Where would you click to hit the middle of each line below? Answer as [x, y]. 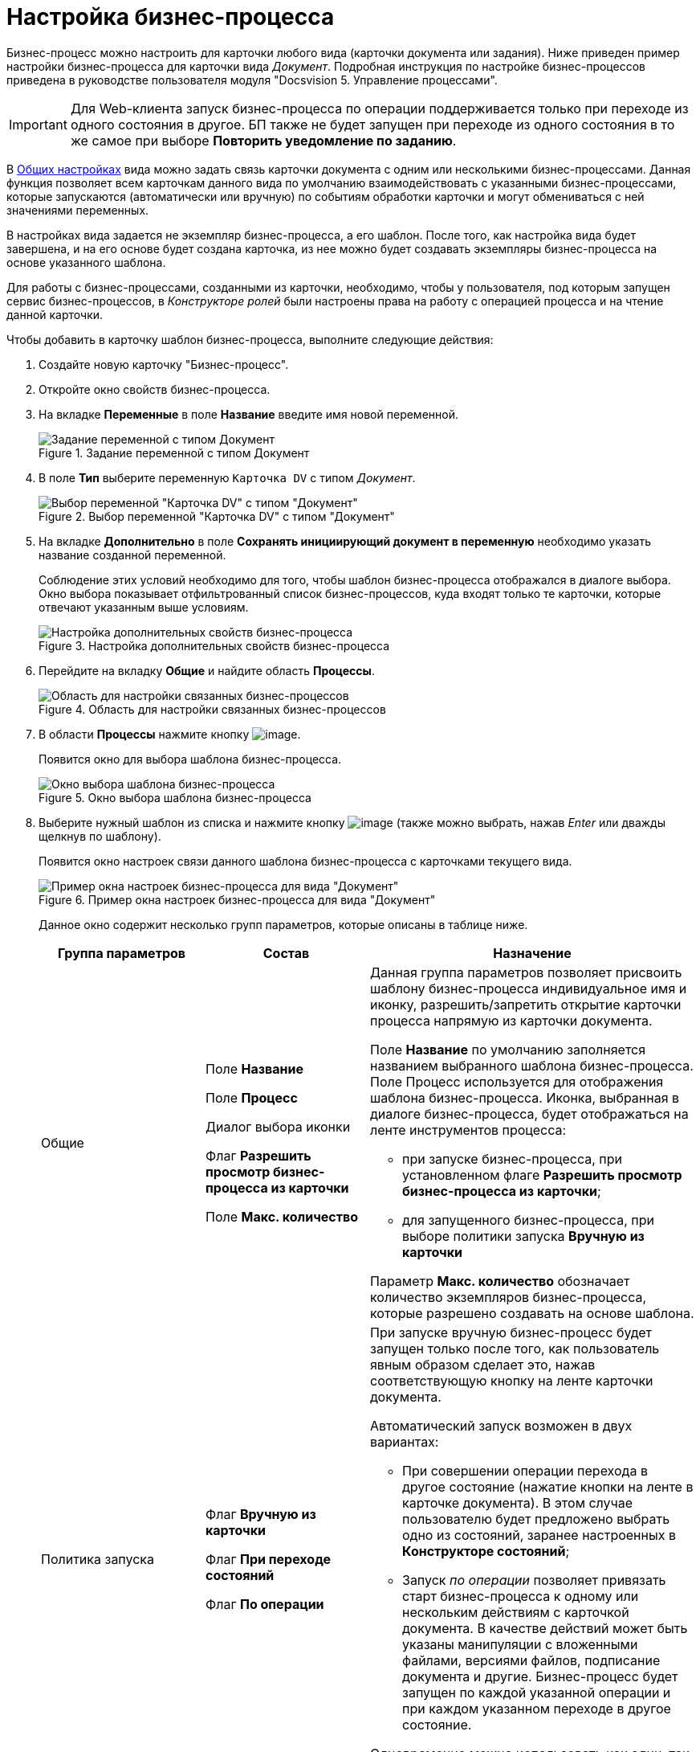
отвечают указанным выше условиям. [144, 607]
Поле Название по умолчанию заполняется [508, 1049]
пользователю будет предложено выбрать [536, 1519]
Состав [286, 953]
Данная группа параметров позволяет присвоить [526, 972]
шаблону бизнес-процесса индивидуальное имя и [529, 988]
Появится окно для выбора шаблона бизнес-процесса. [190, 759]
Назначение [532, 953]
